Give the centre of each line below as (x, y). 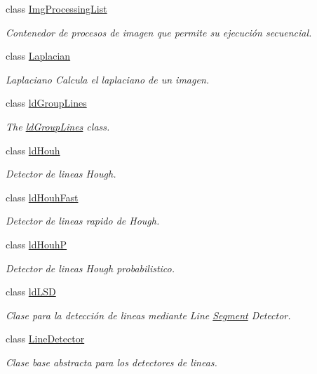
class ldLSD (31, 292)
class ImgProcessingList (56, 8)
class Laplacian (38, 56)
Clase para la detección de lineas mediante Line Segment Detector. (148, 315)
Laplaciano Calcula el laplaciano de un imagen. (108, 79)
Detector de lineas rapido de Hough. (83, 221)
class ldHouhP (36, 244)
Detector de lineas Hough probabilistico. (90, 268)
